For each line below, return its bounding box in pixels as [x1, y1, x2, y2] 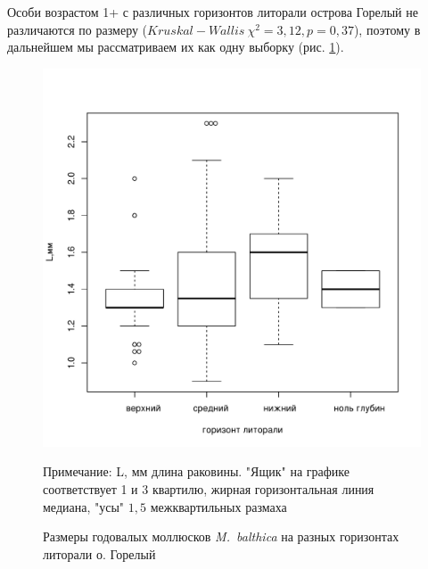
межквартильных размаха [150, 497, 287, 515]
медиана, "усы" [43, 497, 125, 515]
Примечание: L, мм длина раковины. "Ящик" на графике [43, 462, 350, 481]
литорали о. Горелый [43, 544, 156, 563]
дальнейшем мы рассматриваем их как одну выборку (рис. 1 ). [7, 37, 344, 56]
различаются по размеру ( [7, 20, 148, 38]
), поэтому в [353, 20, 421, 38]
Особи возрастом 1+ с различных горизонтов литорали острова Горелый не [7, 3, 418, 21]
